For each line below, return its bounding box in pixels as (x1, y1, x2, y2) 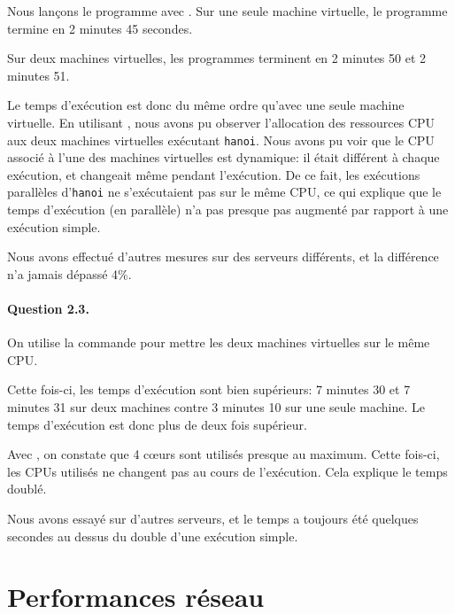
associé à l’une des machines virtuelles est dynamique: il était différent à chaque (7, 148, 440, 167)
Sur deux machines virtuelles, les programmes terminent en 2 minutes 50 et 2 (7, 49, 427, 67)
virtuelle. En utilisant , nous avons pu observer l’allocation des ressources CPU (7, 113, 436, 131)
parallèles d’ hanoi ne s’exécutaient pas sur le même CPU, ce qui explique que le (7, 183, 442, 201)
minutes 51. (7, 66, 70, 84)
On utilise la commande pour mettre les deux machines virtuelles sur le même (7, 333, 430, 352)
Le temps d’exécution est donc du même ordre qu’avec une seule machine (7, 96, 405, 114)
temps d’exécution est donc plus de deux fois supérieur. (7, 415, 307, 433)
